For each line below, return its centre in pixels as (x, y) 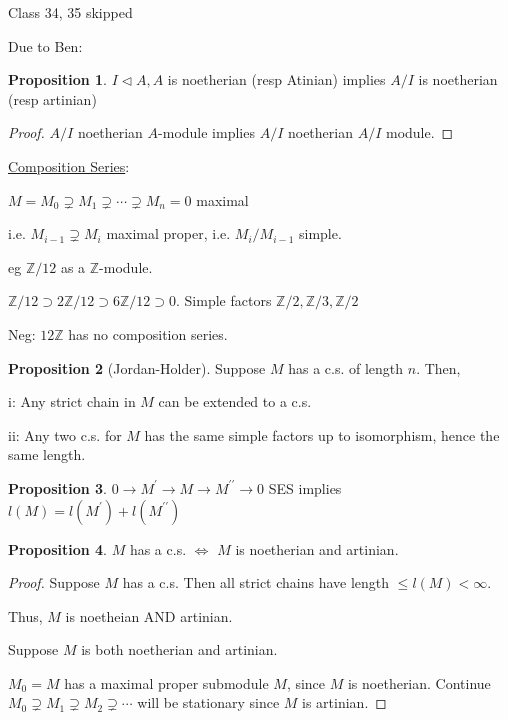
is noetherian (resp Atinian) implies (276, 79)
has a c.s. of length (346, 367)
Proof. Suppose (54, 582)
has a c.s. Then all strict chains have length (256, 582)
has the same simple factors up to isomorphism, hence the (322, 434)
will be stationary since (208, 702)
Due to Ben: (45, 45)
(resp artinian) (52, 98)
